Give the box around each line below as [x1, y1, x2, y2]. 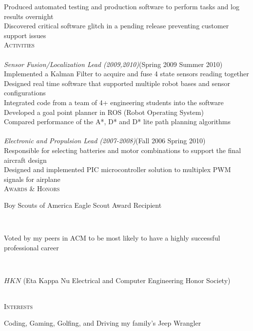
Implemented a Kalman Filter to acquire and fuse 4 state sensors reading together [4, 68, 249, 79]
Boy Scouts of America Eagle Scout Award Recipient [4, 199, 162, 210]
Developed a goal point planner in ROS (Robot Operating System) [4, 107, 204, 117]
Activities [4, 40, 35, 50]
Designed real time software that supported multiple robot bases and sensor [4, 78, 231, 88]
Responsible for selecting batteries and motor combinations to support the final [4, 145, 241, 155]
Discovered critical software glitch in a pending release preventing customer [4, 21, 229, 31]
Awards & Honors [4, 183, 60, 194]
